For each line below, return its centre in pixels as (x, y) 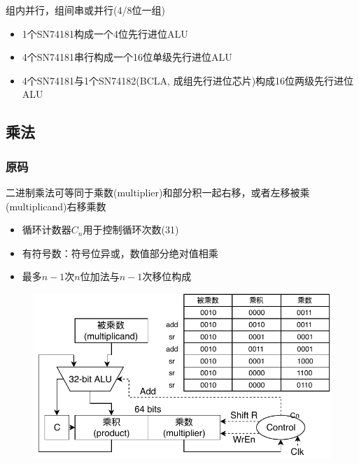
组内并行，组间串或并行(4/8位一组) (85, 10)
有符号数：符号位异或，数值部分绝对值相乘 (120, 253)
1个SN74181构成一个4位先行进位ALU (105, 33)
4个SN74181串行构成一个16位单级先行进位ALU (127, 57)
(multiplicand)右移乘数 (56, 206)
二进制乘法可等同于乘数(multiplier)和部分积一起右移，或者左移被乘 (158, 192)
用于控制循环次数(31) (131, 230)
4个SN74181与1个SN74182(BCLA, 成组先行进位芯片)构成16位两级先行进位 (188, 80)
